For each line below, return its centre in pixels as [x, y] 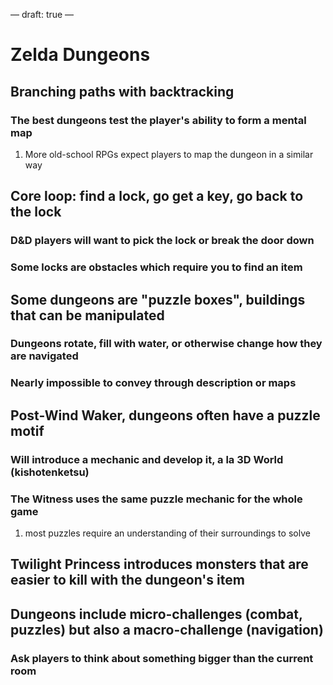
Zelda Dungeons [80, 55]
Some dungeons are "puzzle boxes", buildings [158, 299]
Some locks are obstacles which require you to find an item [156, 267]
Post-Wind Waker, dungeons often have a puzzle [165, 415]
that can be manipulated [87, 315]
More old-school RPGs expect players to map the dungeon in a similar [169, 154]
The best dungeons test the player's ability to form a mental [158, 120]
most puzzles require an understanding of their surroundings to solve [167, 533]
